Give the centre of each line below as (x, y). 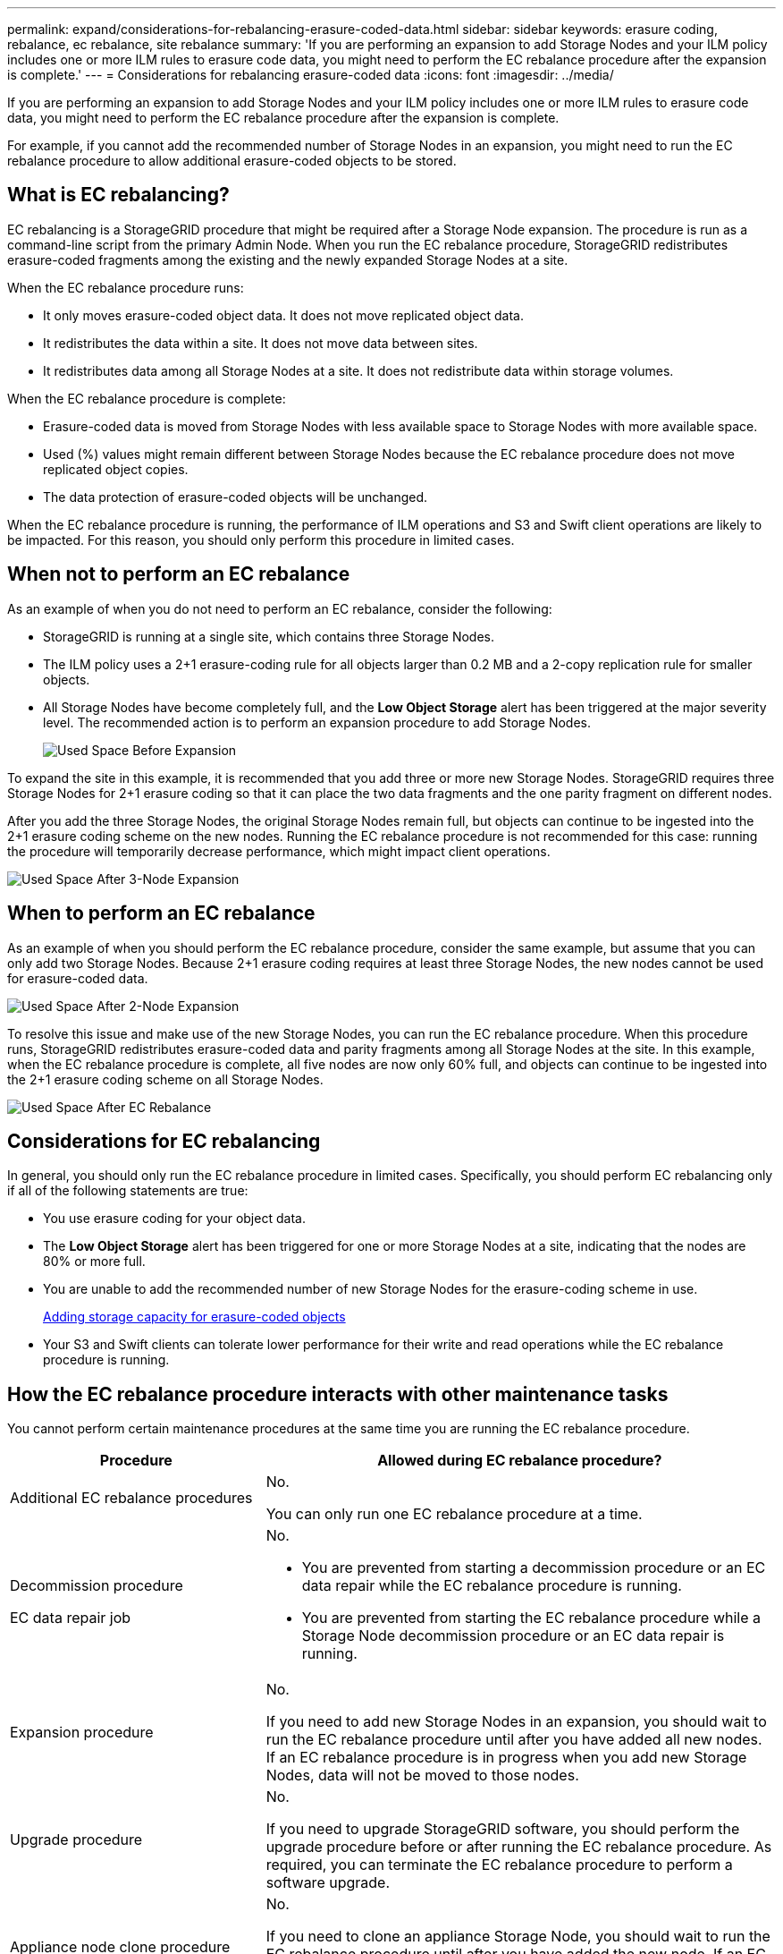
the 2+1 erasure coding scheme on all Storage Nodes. (165, 1079)
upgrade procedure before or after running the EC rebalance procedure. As (519, 1847)
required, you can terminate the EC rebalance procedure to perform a (499, 1865)
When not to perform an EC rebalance (179, 574)
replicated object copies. (116, 469)
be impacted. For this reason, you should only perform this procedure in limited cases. (261, 539)
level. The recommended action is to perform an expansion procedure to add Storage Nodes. (317, 722)
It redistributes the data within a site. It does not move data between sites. (261, 343)
